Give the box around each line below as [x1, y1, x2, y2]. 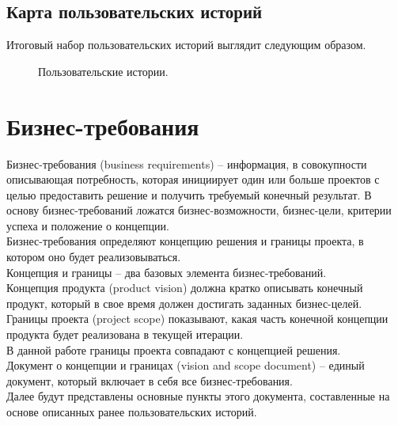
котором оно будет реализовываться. [6, 249, 181, 265]
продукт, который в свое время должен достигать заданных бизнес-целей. [6, 294, 362, 311]
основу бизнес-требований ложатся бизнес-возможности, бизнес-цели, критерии [6, 202, 392, 218]
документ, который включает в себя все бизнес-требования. [6, 372, 293, 389]
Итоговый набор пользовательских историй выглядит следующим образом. [6, 36, 366, 53]
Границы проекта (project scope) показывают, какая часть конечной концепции [6, 310, 389, 327]
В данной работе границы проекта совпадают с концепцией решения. [6, 341, 341, 358]
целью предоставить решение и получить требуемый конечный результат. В [6, 186, 372, 203]
